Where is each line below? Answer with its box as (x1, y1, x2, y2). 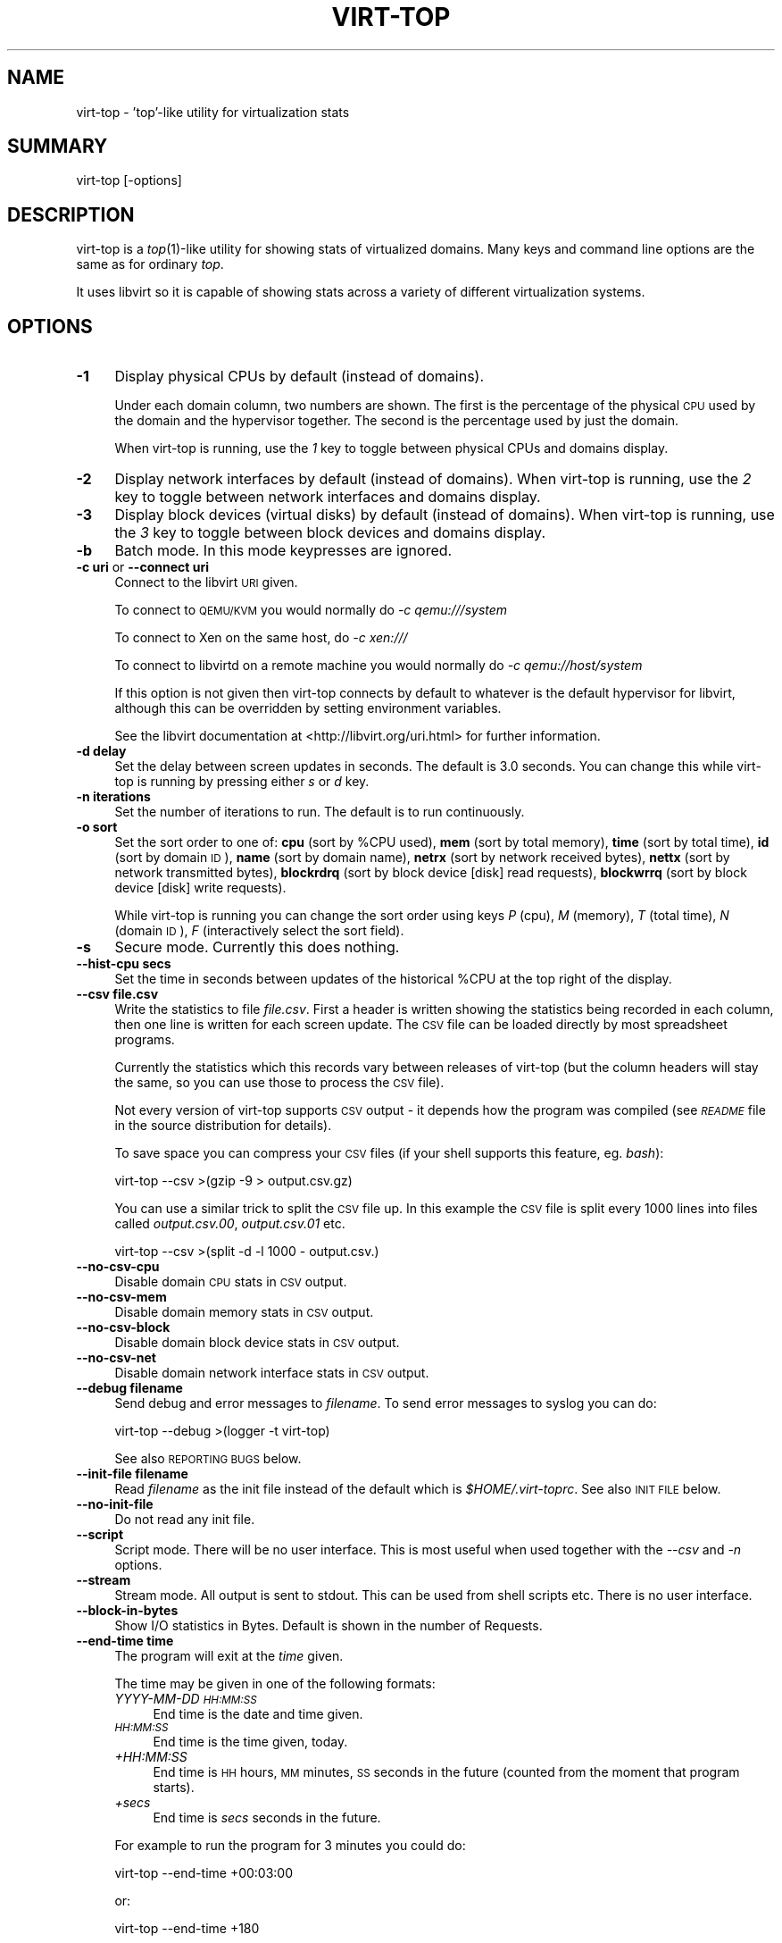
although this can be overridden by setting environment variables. (114, 700, 502, 716)
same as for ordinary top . (76, 256, 224, 272)
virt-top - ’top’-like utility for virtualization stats (76, 104, 350, 120)
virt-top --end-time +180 (114, 1921, 260, 1937)
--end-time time (76, 1633, 174, 1649)
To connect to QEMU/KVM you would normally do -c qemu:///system (114, 602, 508, 618)
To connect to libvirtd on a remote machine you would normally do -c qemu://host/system (114, 657, 643, 674)
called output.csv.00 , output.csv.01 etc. (114, 1216, 345, 1232)
